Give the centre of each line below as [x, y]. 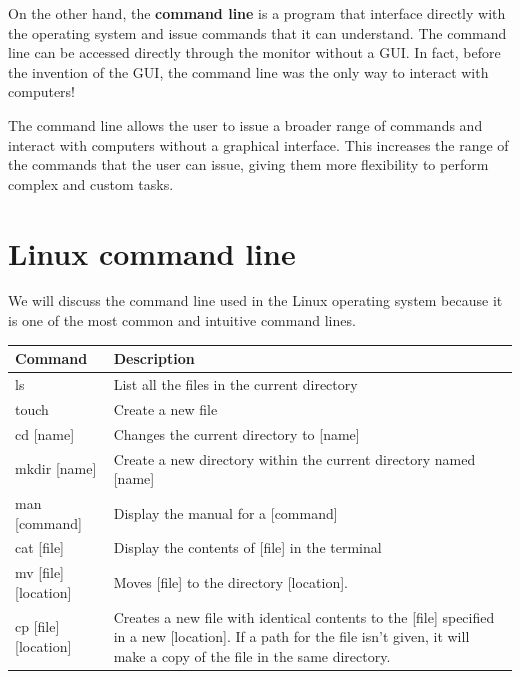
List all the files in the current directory [235, 384]
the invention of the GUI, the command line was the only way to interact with [248, 71]
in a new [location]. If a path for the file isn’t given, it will [291, 636]
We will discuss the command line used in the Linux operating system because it [255, 300]
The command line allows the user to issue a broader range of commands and [245, 124]
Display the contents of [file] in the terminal [247, 547]
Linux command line [152, 252]
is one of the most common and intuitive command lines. [182, 320]
